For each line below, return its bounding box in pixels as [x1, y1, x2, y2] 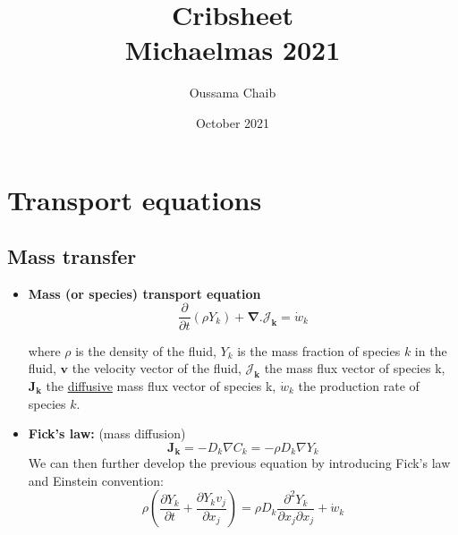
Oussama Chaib [189, 83, 276, 102]
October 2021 [195, 113, 270, 132]
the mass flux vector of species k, [264, 359, 445, 378]
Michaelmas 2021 [124, 31, 341, 68]
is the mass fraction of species [237, 341, 401, 360]
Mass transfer [7, 242, 137, 270]
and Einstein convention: [28, 471, 164, 489]
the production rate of [298, 376, 420, 395]
